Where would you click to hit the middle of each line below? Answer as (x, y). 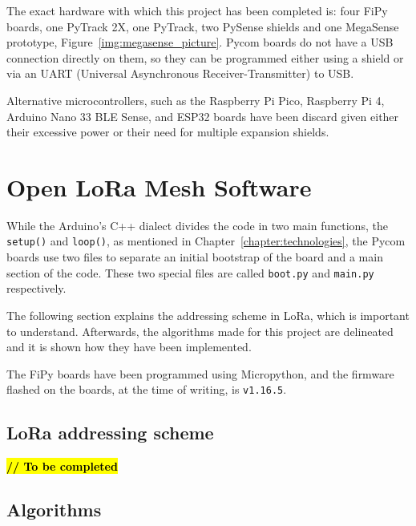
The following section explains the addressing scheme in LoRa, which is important (208, 315)
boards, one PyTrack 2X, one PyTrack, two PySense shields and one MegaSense (203, 26)
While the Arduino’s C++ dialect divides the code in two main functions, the (197, 225)
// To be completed (62, 466)
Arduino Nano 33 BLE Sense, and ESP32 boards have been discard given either (203, 116)
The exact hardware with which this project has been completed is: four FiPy (197, 10)
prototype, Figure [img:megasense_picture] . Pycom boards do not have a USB (200, 42)
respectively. (36, 288)
